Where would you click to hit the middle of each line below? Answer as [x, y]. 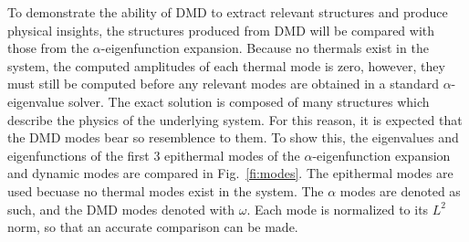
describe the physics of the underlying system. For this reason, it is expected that [235, 119]
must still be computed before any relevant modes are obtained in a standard [223, 84]
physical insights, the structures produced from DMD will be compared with [221, 30]
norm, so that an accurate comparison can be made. [153, 227]
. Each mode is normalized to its [338, 209]
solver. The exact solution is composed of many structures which [249, 101]
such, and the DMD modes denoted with [121, 209]
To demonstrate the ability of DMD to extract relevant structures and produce [228, 12]
